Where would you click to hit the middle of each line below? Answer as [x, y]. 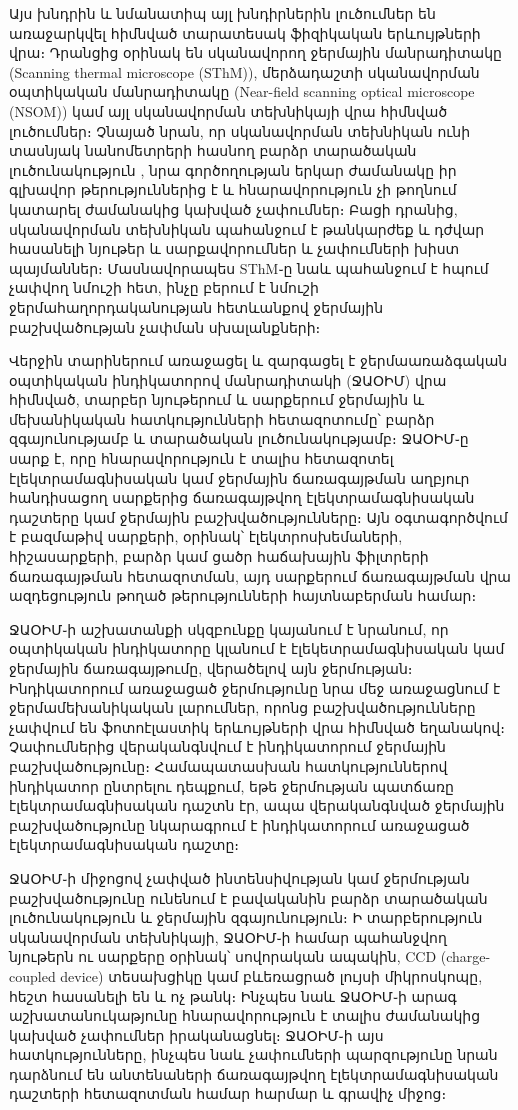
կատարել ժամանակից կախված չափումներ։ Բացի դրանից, [233, 208]
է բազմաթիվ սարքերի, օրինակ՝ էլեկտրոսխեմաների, [206, 536]
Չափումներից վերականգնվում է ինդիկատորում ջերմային [227, 746]
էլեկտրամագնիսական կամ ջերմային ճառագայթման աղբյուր [239, 477]
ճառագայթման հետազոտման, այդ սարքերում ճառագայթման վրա [260, 575]
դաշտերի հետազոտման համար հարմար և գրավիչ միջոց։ [228, 1093]
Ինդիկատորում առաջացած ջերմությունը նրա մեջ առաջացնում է [255, 687]
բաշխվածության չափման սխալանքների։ [165, 326]
